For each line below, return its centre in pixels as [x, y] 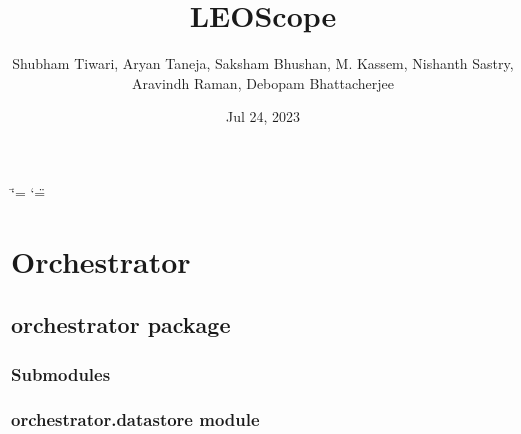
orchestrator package [121, 324]
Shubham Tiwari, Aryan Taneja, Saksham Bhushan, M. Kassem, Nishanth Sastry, [263, 63]
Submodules [61, 373]
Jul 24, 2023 [263, 116]
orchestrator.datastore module [135, 419]
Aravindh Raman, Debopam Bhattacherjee [262, 82]
